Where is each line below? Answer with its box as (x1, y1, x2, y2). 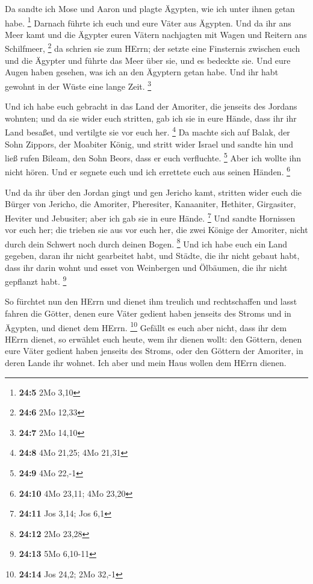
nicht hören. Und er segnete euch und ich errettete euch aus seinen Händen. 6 (5, 164, 291, 178)
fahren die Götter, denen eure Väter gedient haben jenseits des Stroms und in (5, 306, 291, 319)
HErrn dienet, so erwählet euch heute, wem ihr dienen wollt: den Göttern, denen (5, 332, 302, 345)
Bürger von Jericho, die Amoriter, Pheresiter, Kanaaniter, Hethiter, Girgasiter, (5, 197, 296, 210)
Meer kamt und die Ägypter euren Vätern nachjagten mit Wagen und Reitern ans (5, 28, 307, 40)
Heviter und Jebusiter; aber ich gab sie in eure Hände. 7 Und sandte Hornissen (5, 210, 296, 224)
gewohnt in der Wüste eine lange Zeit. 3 (5, 78, 152, 92)
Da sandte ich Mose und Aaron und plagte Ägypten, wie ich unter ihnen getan (5, 2, 295, 14)
